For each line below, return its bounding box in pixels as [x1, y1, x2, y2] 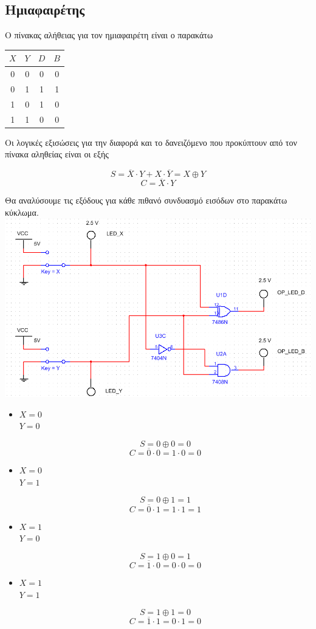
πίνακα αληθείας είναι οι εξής [5, 148, 109, 160]
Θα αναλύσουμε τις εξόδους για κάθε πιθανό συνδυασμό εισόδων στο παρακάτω [5, 194, 287, 207]
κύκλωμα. [5, 205, 39, 218]
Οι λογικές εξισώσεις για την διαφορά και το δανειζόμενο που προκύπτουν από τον [5, 136, 297, 148]
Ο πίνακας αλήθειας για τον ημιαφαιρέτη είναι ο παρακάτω [5, 29, 213, 41]
